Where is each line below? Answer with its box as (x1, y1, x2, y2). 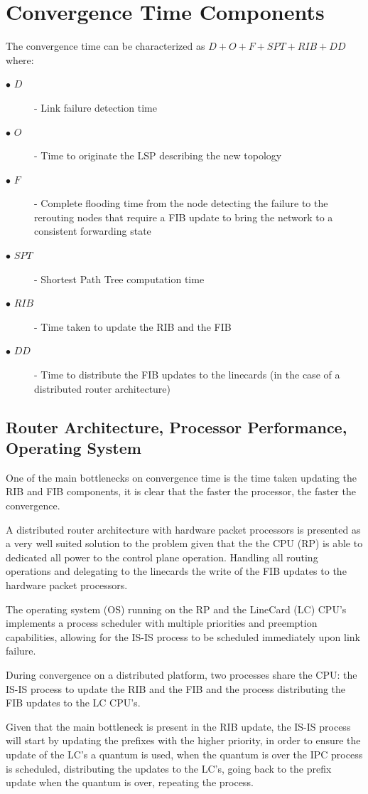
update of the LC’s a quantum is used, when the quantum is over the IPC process (6, 746, 363, 761)
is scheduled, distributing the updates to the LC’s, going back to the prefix (6, 761, 332, 776)
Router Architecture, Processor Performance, (6, 415, 347, 438)
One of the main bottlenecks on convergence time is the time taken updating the (6, 470, 357, 485)
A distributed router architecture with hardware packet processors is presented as (6, 522, 361, 536)
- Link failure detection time (34, 100, 157, 115)
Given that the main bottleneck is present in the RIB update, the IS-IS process (6, 719, 351, 734)
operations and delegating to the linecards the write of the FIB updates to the (6, 563, 347, 578)
